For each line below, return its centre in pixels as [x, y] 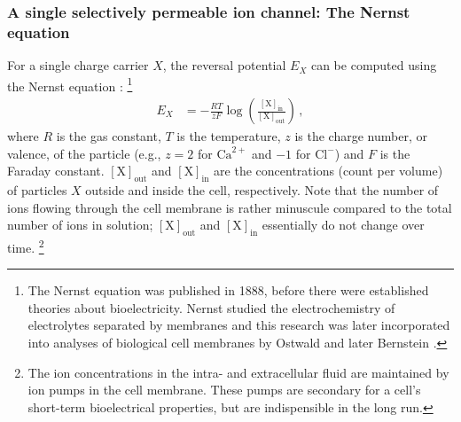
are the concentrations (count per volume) [328, 171]
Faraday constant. [56, 171]
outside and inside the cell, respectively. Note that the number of [262, 190]
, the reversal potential [224, 65]
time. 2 [26, 246]
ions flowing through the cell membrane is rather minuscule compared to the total [230, 207]
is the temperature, [229, 136]
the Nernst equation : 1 [70, 84]
